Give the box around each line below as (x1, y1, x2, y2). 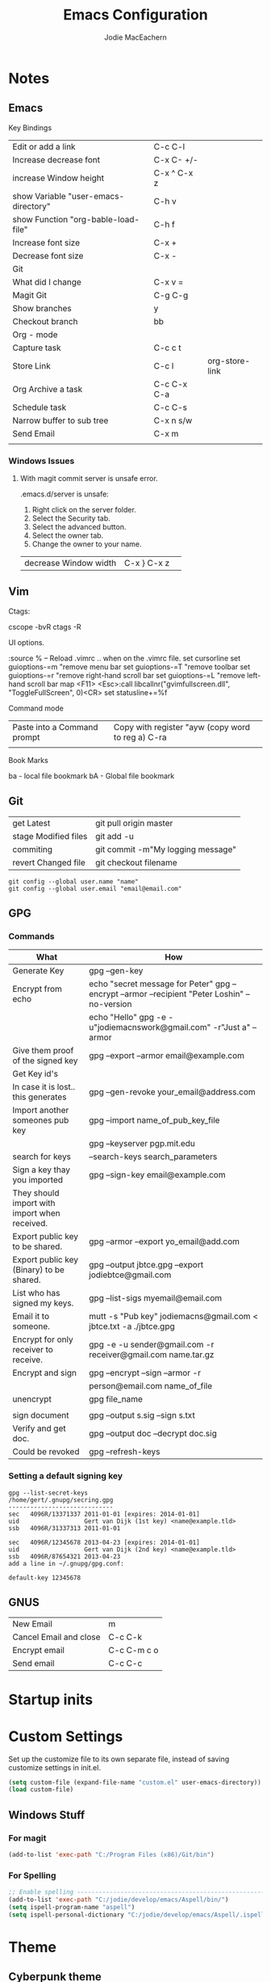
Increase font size (12, 237, 81, 248)
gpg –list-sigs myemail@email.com (88, 1293, 223, 1304)
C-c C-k (108, 1631, 143, 1643)
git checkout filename (95, 857, 177, 868)
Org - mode (12, 329, 58, 340)
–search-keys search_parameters (88, 1151, 218, 1162)
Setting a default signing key (8, 1470, 123, 1482)
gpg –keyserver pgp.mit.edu (88, 1138, 196, 1149)
